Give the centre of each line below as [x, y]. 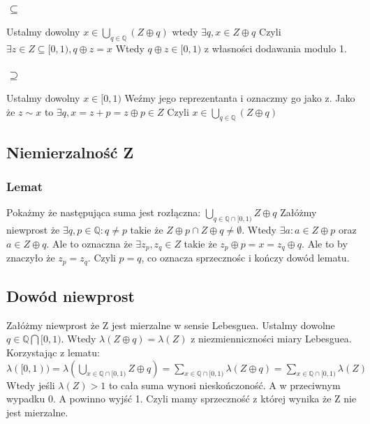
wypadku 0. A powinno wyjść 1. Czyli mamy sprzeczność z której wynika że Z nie [182, 399]
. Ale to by [325, 243]
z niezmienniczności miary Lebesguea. [271, 339]
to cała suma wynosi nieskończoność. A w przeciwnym [224, 385]
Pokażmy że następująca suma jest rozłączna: [104, 212]
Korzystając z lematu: [53, 353]
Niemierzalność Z [70, 152]
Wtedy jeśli [31, 385]
